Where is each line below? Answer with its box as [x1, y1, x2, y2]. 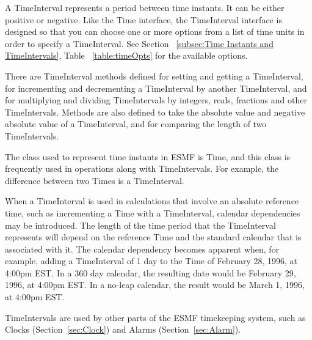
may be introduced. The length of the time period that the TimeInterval [5, 218, 276, 231]
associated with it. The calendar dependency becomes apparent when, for [5, 242, 280, 255]
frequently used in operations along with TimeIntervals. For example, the [5, 162, 279, 175]
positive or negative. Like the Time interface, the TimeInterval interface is [5, 13, 282, 26]
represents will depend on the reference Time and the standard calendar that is [5, 231, 302, 243]
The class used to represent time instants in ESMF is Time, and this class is [5, 150, 291, 163]
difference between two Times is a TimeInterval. [5, 174, 184, 187]
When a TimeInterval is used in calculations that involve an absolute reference [5, 194, 299, 207]
